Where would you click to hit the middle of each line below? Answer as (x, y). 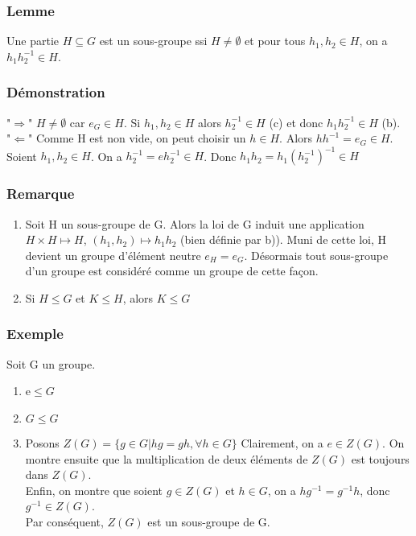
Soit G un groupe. (51, 363)
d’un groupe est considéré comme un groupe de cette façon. (172, 271)
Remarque (41, 194)
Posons (42, 442)
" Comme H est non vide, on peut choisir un (137, 138)
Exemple (35, 334)
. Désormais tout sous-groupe (316, 255)
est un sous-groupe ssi (153, 41)
